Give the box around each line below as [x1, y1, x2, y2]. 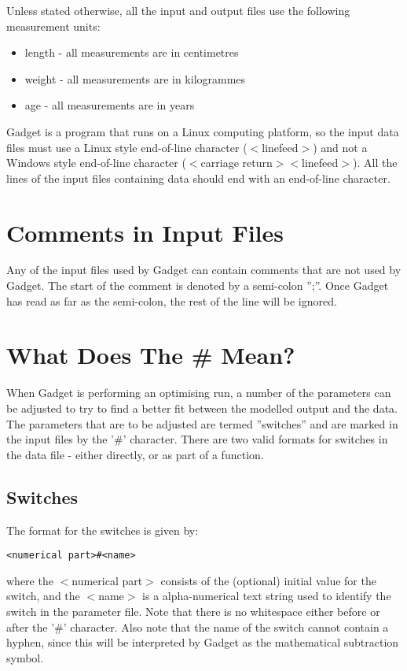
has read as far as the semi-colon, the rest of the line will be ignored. [6, 292, 337, 309]
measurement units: [6, 17, 101, 34]
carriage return [200, 154, 273, 171]
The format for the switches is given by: [6, 521, 199, 538]
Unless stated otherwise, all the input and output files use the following [6, 2, 350, 18]
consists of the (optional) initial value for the [160, 572, 376, 588]
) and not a [313, 139, 368, 155]
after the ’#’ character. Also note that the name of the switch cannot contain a [6, 618, 389, 635]
